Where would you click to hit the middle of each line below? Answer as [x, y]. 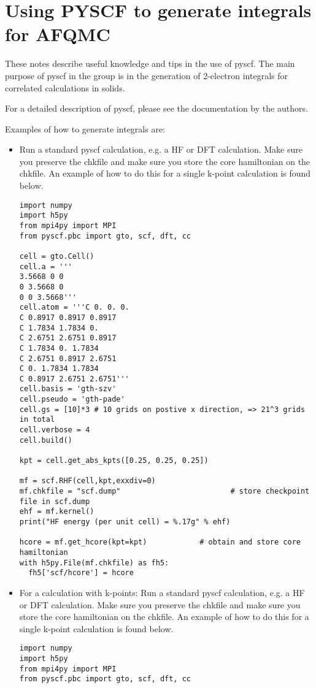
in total [37, 420]
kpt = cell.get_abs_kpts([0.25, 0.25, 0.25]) [114, 461]
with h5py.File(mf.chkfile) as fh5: [94, 563]
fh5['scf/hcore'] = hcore [81, 573]
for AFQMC [58, 34]
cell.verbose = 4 [55, 430]
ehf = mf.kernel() [57, 512]
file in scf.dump [55, 501]
